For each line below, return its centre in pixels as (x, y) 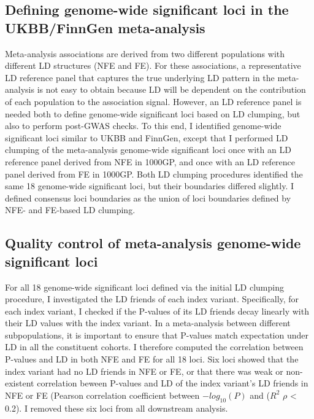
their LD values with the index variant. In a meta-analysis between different (148, 323)
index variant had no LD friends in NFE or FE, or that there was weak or (144, 371)
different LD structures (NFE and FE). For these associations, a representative (153, 65)
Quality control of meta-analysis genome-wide (153, 243)
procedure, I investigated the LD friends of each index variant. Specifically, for (152, 299)
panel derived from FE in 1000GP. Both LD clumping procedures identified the (154, 174)
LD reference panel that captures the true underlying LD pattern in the (140, 77)
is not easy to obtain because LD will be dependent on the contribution (171, 89)
